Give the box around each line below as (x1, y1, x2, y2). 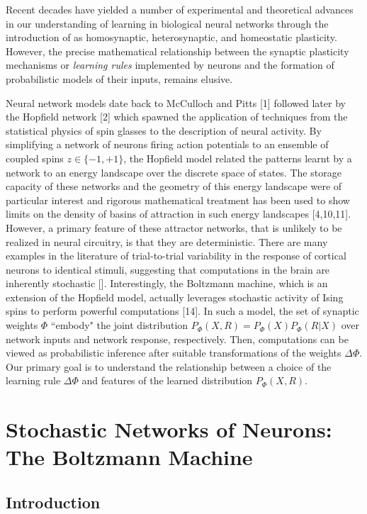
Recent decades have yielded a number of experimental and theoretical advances (6, 2, 354, 16)
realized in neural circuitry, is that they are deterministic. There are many (6, 234, 328, 249)
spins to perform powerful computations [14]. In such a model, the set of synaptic (6, 303, 359, 318)
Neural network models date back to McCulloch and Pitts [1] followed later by (6, 95, 346, 110)
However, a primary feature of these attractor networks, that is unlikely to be (6, 220, 342, 235)
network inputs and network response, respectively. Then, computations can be (6, 331, 349, 346)
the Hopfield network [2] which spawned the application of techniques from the (6, 109, 348, 124)
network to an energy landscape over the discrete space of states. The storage (6, 164, 341, 179)
